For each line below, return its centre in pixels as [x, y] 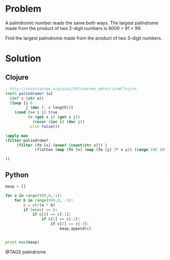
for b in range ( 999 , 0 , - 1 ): [44, 200]
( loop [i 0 [21, 103]
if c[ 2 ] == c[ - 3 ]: [70, 224]
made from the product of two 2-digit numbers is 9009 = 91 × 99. [73, 28]
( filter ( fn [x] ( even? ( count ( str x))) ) [62, 145]
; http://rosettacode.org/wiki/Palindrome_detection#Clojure [71, 89]
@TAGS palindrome [26, 252]
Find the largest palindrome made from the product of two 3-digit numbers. [84, 38]
